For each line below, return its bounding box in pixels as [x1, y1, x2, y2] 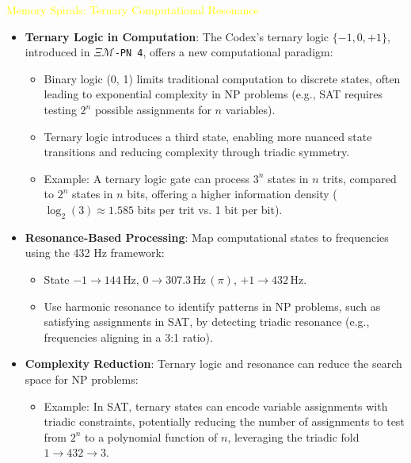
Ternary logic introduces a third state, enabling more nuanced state [44, 128, 372, 144]
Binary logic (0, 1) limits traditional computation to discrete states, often [44, 70, 401, 86]
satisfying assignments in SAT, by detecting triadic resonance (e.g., [44, 313, 370, 330]
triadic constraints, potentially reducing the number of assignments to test [44, 413, 405, 430]
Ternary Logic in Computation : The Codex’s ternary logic [25, 28, 329, 44]
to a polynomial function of [85, 428, 218, 445]
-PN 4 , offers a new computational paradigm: [114, 44, 333, 60]
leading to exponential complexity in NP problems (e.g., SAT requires [44, 86, 383, 102]
